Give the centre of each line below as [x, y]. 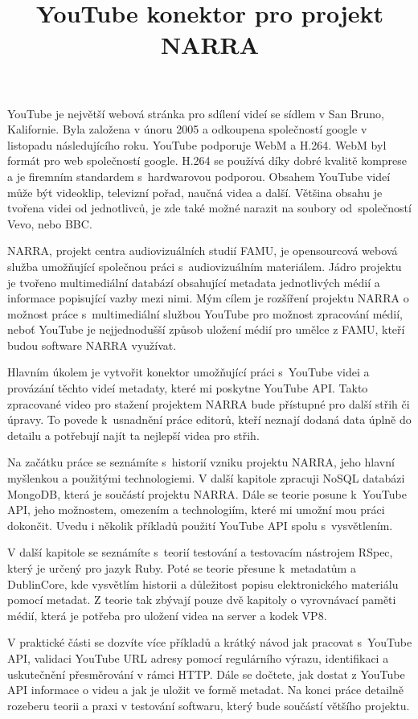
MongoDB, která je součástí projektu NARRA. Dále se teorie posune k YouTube [207, 493]
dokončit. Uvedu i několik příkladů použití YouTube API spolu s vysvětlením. [200, 525]
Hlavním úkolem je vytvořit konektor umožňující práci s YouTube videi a [189, 372]
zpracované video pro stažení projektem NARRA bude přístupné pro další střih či [209, 403]
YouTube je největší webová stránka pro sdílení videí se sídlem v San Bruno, [196, 113]
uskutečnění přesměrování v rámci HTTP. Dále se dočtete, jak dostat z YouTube [206, 674]
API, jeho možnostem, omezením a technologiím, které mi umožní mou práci [196, 509]
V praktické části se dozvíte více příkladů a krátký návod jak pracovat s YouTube [210, 642]
